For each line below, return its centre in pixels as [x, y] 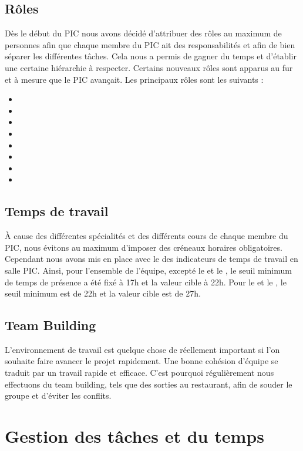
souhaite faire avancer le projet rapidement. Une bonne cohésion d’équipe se [142, 361]
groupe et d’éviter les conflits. [58, 396]
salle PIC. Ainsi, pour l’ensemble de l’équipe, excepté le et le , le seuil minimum [148, 270]
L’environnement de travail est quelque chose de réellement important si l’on [142, 349]
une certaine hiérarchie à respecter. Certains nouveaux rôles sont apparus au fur [149, 67]
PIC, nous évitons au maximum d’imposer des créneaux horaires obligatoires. [144, 247]
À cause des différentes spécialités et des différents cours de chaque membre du [147, 236]
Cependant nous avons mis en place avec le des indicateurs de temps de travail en [151, 259]
